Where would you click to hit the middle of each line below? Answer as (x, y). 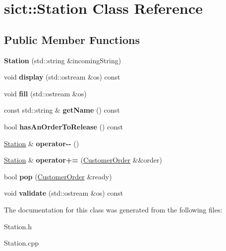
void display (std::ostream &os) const (62, 77)
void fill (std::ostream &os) (45, 93)
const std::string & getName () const (62, 110)
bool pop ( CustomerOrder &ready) (58, 176)
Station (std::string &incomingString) (63, 60)
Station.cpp (22, 243)
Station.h (18, 226)
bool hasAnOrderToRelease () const (64, 126)
